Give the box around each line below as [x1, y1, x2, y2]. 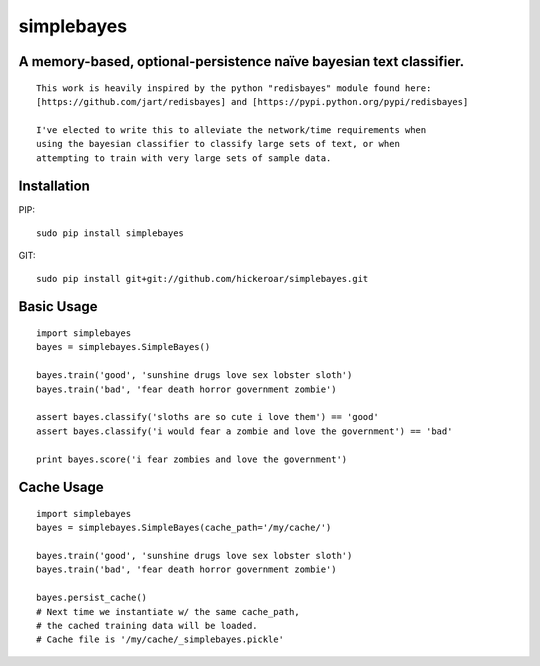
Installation [18, 178, 90, 195]
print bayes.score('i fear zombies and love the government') [36, 453, 348, 465]
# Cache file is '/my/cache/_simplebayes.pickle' [36, 634, 285, 645]
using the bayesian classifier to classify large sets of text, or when [36, 138, 400, 150]
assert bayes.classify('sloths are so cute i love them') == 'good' [36, 411, 379, 423]
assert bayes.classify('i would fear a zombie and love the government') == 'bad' [36, 425, 453, 437]
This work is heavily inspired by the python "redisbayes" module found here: [36, 82, 432, 94]
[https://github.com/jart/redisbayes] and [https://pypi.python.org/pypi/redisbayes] [36, 96, 469, 107]
